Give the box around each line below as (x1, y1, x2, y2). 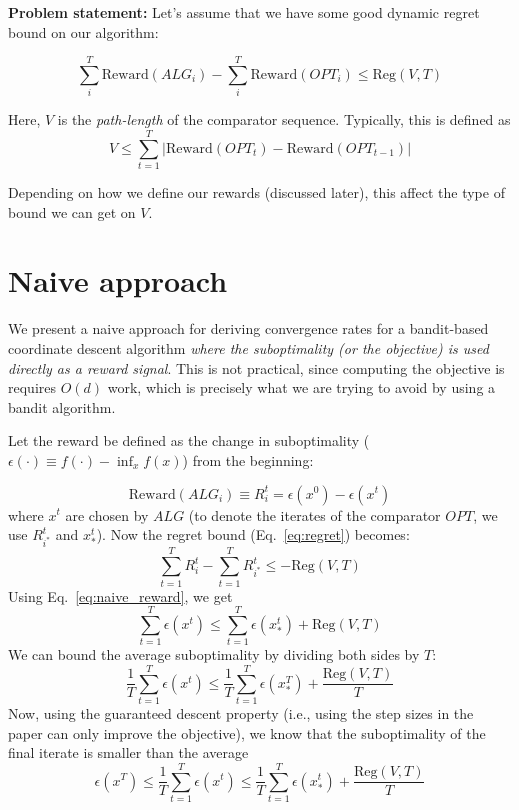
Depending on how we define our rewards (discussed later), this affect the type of (8, 182, 505, 203)
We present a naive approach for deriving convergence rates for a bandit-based (8, 318, 489, 339)
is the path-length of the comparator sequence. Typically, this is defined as (57, 109, 511, 130)
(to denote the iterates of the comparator (188, 504, 441, 525)
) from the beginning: (182, 449, 314, 470)
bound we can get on (8, 201, 136, 222)
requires (8, 377, 56, 398)
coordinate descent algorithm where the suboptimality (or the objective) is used (8, 337, 489, 358)
